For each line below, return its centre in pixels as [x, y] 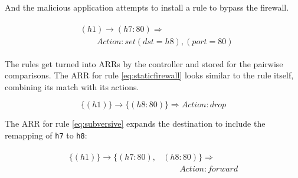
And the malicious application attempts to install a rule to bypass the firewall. [147, 7]
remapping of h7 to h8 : [46, 135]
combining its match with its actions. [72, 86]
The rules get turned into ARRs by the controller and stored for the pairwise [144, 63]
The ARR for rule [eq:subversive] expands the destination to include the [135, 123]
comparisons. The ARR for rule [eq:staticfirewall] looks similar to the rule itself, [149, 75]
